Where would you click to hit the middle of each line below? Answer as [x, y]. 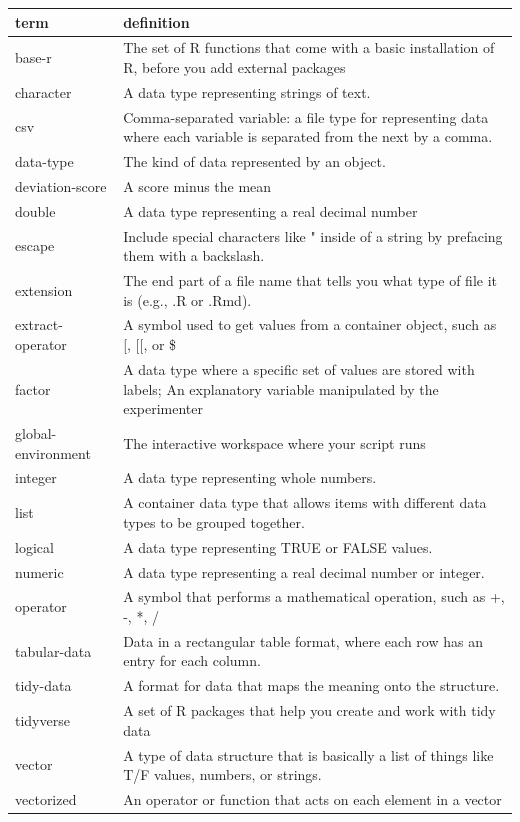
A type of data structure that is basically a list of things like [308, 754]
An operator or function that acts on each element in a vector [312, 798]
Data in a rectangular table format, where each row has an [303, 640]
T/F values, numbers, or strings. [222, 774]
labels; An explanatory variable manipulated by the [281, 388]
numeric [39, 571]
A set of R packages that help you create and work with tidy [309, 710]
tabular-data [53, 650]
